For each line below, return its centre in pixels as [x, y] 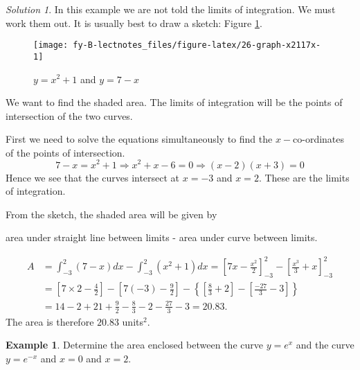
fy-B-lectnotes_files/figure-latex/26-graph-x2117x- [197, 45]
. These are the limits [304, 177]
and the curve [325, 345]
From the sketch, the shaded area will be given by [111, 214]
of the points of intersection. [65, 152]
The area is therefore [50, 321]
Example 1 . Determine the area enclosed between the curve [134, 345]
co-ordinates [319, 139]
